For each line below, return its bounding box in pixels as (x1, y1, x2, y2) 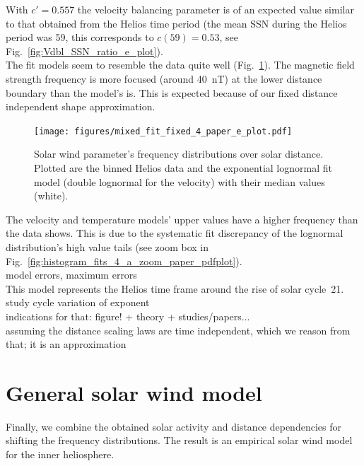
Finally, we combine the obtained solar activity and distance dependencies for (6, 419, 341, 433)
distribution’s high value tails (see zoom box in (6, 239, 209, 254)
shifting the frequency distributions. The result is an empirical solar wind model (6, 433, 353, 448)
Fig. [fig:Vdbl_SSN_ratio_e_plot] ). (6, 43, 163, 58)
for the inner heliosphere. (6, 447, 115, 462)
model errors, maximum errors (6, 267, 137, 282)
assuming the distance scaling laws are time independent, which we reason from (6, 322, 351, 337)
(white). (34, 188, 69, 203)
